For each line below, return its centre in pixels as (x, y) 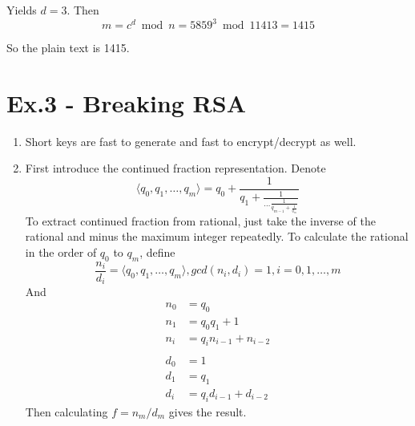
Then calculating (66, 411)
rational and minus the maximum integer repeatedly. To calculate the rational (217, 236)
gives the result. (207, 411)
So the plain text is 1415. (68, 48)
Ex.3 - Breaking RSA (126, 102)
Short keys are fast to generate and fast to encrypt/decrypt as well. (191, 141)
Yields (22, 10)
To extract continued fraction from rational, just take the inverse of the (200, 220)
